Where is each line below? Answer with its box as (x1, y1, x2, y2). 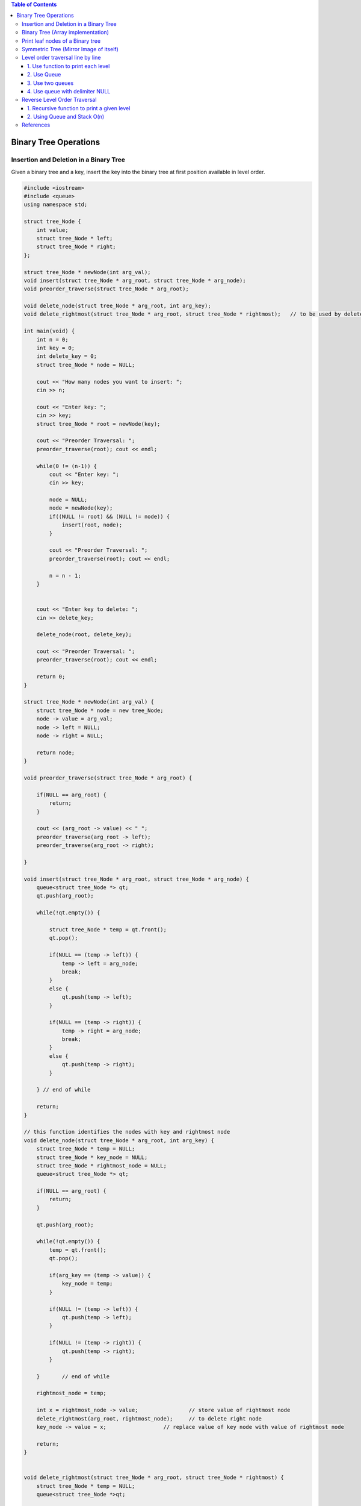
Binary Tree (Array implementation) (22, 29, 110, 36)
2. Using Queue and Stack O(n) (27, 113, 105, 120)
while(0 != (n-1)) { (36, 463, 97, 469)
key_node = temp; (61, 1280, 113, 1287)
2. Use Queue (27, 71, 61, 78)
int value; (36, 227, 69, 233)
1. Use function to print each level (27, 62, 110, 69)
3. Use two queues (27, 79, 74, 87)
